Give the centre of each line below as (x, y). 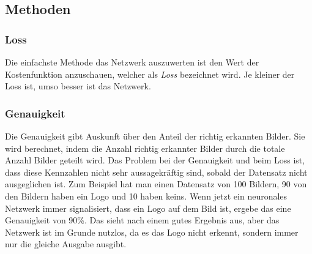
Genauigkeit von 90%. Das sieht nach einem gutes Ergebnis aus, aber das (142, 220)
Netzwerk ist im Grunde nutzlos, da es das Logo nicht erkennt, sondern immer (152, 232)
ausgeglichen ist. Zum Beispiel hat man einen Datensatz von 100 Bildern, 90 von (156, 184)
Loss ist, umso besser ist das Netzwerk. (78, 86)
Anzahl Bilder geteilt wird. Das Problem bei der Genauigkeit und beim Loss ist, (155, 160)
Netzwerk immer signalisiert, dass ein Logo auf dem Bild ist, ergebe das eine (148, 208)
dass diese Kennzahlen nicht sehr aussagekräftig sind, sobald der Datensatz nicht (156, 172)
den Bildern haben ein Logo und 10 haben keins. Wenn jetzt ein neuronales (146, 196)
